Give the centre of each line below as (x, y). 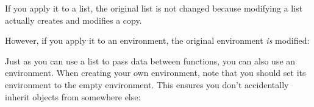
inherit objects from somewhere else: (73, 96)
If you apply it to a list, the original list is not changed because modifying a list (154, 8)
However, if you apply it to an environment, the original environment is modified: (157, 40)
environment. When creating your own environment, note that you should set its (155, 73)
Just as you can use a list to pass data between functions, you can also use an (150, 60)
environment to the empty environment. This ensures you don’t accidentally (147, 84)
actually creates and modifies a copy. (73, 20)
